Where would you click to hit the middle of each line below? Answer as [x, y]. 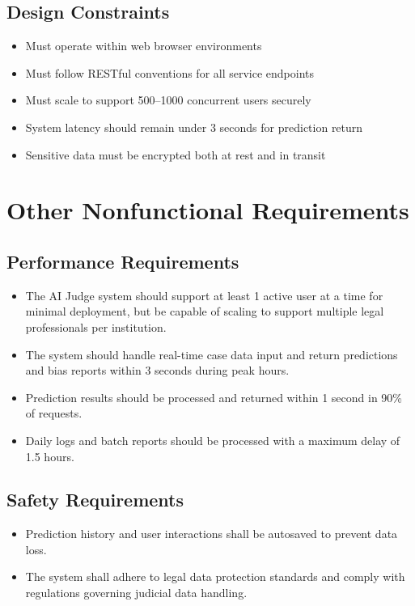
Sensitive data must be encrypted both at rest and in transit [176, 154]
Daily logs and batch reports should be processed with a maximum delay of [213, 440]
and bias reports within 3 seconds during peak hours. [157, 370]
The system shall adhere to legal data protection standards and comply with [215, 576]
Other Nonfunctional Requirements [208, 210]
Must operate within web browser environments [144, 46]
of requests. [54, 413]
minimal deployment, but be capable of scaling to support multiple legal [205, 311]
